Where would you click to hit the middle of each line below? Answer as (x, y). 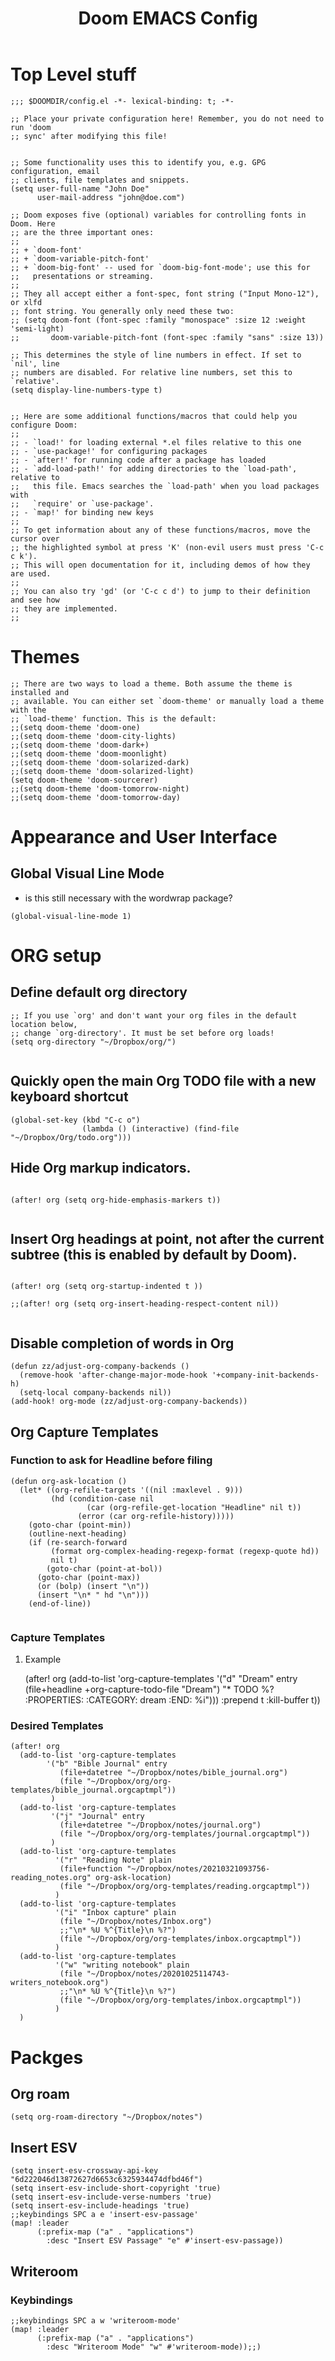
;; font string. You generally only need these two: (122, 311)
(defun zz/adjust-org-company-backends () (100, 1367)
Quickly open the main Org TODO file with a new (163, 1081)
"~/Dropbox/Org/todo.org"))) (71, 1137)
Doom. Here (33, 223)
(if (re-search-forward (78, 1542)
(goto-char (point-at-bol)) (104, 1568)
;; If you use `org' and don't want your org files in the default (154, 1015)
